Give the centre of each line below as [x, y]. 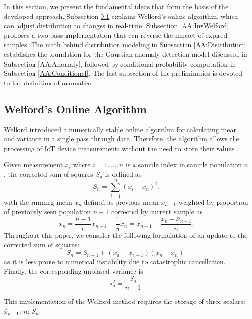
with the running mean [38, 202]
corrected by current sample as [157, 211]
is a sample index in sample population [184, 164]
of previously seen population [48, 211]
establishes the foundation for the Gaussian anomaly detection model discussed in [126, 54]
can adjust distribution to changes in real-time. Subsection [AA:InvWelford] [117, 25]
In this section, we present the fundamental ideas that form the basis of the [116, 6]
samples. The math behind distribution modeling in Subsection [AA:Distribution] [125, 44]
